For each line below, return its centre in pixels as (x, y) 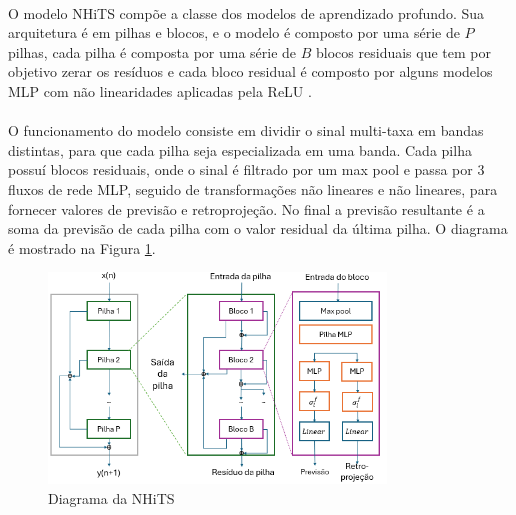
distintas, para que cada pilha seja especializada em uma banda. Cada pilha (240, 149)
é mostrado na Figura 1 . (82, 247)
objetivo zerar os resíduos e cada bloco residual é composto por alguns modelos (250, 71)
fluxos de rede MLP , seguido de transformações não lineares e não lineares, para (253, 188)
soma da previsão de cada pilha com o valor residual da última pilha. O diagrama (258, 228)
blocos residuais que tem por (403, 51)
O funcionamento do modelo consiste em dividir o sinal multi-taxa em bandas (246, 130)
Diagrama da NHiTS (111, 497)
